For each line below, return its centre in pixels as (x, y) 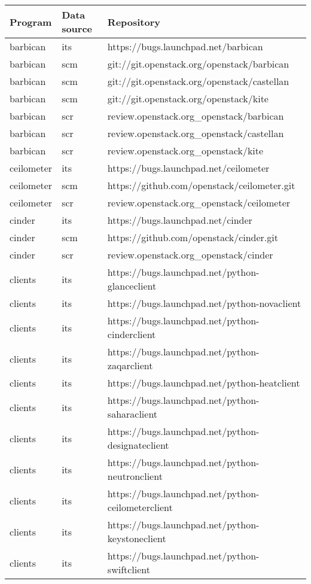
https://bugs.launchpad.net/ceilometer (188, 168)
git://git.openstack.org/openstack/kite (188, 98)
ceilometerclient (140, 507)
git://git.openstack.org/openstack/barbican (198, 64)
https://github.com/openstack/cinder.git (193, 237)
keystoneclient (137, 538)
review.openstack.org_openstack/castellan (196, 133)
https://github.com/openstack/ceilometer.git (201, 185)
